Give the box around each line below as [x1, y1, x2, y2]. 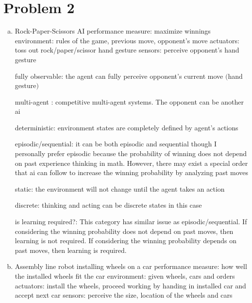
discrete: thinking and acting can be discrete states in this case [15, 200, 202, 210]
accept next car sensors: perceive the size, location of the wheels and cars [15, 290, 233, 300]
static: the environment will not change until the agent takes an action [15, 183, 225, 194]
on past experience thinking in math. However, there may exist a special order [15, 158, 248, 168]
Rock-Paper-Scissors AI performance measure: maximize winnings [15, 26, 211, 36]
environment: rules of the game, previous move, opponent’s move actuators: [15, 35, 239, 45]
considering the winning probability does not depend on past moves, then [15, 226, 234, 236]
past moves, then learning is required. [15, 245, 127, 255]
